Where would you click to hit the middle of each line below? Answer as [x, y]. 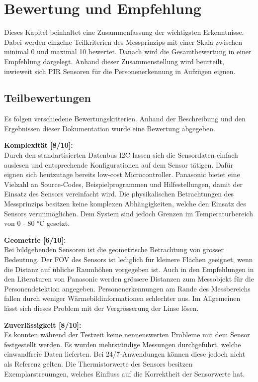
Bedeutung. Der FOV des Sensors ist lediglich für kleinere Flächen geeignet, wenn [129, 259]
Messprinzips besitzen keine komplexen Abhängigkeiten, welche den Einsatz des [125, 204]
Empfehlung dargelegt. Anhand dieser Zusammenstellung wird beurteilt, [114, 61]
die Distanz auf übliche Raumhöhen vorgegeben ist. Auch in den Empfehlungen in [129, 269]
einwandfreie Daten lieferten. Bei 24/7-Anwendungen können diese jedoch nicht [125, 354]
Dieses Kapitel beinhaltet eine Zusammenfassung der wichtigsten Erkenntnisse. [124, 32]
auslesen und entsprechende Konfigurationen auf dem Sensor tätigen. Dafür [119, 164]
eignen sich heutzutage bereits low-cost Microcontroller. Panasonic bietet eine [122, 174]
